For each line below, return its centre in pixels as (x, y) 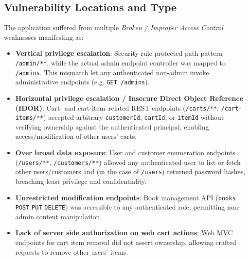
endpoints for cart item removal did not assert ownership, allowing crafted (126, 242)
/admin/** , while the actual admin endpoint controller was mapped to (120, 62)
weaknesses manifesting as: (44, 37)
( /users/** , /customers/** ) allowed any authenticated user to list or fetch (128, 162)
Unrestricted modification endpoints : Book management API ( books (125, 197)
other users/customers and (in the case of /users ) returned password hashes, (130, 171)
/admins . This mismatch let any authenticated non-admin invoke (112, 72)
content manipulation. (69, 216)
